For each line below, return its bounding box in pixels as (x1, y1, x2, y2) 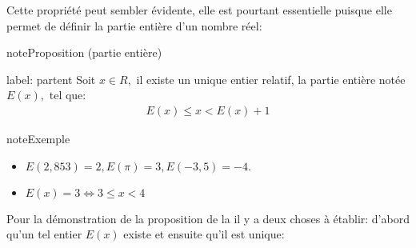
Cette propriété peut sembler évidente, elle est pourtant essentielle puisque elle (6, 2, 392, 18)
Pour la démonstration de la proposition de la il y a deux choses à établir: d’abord (6, 210, 410, 226)
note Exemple (6, 130, 70, 146)
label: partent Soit (6, 70, 96, 87)
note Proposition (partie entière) (6, 44, 162, 61)
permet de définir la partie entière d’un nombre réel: (6, 17, 262, 34)
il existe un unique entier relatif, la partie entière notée (136, 70, 406, 87)
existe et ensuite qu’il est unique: (123, 226, 285, 242)
